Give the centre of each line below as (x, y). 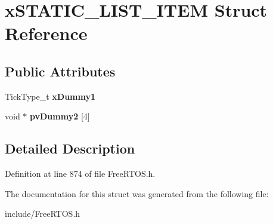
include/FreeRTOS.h (43, 214)
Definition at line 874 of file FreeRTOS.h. (80, 174)
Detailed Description (70, 148)
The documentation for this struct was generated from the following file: (137, 193)
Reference (46, 33)
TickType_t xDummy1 (50, 96)
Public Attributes (60, 71)
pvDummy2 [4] (60, 116)
